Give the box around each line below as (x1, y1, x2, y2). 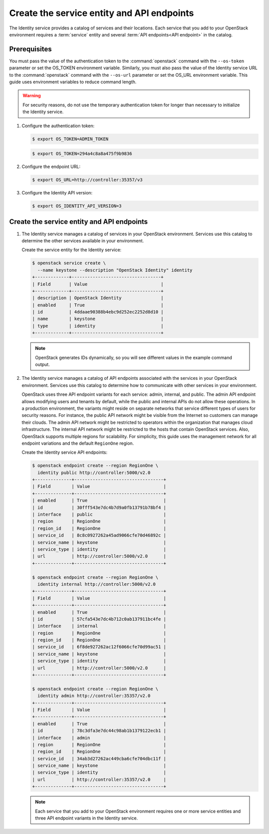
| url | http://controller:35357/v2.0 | (32, 777, 166, 782)
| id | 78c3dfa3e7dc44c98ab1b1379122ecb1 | (32, 728, 166, 734)
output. (35, 361, 50, 367)
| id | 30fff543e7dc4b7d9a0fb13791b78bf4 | (32, 504, 166, 510)
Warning (22, 93, 41, 99)
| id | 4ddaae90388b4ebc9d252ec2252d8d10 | (32, 309, 164, 315)
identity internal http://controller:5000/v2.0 (37, 581, 156, 587)
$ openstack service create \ (32, 260, 106, 266)
